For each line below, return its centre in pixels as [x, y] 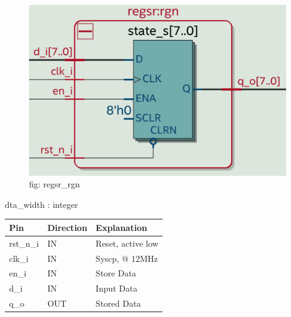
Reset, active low [127, 243]
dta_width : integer [42, 204]
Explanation [121, 227]
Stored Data [118, 303]
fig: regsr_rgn [55, 184]
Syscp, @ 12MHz [127, 258]
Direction [67, 227]
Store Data [116, 273]
